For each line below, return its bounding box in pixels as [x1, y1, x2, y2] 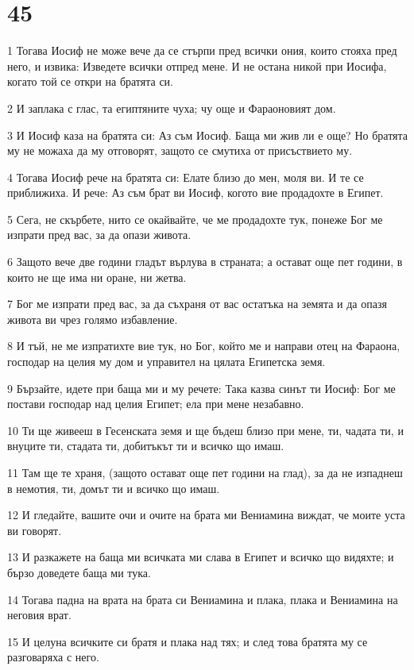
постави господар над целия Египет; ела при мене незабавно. [7, 395, 304, 412]
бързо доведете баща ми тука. [7, 564, 151, 580]
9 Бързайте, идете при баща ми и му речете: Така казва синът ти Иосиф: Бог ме [7, 379, 396, 396]
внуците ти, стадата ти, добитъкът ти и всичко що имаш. [7, 437, 284, 454]
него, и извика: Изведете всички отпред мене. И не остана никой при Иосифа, [7, 57, 387, 74]
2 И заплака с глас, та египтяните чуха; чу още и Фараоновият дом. [7, 99, 336, 116]
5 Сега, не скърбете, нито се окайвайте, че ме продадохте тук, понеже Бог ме [7, 210, 383, 227]
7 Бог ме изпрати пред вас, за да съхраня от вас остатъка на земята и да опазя [7, 295, 387, 312]
